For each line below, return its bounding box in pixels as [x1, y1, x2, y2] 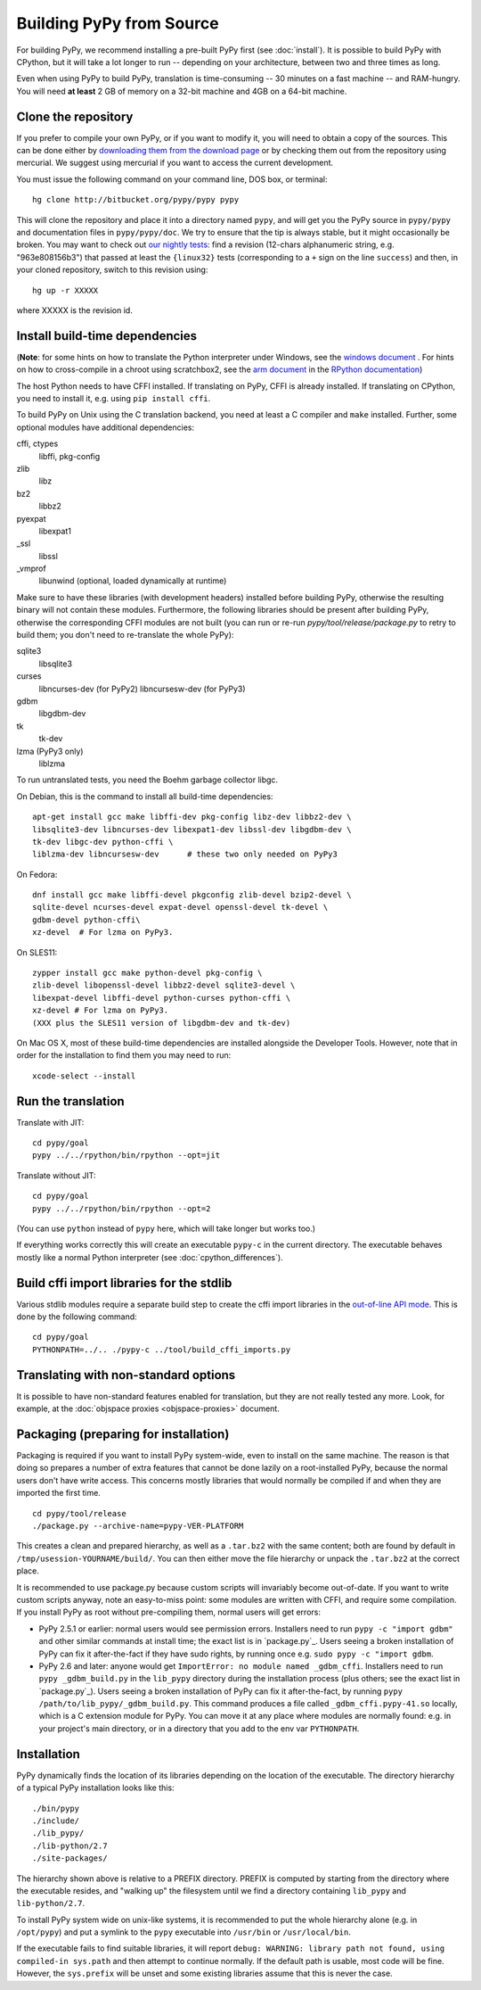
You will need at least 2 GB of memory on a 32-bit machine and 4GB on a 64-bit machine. [16, 86, 347, 96]
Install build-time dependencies [16, 328, 198, 343]
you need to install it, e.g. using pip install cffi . [16, 393, 211, 403]
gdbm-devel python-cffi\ [32, 914, 141, 925]
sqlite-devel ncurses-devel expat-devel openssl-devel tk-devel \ [32, 902, 329, 912]
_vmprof [16, 563, 46, 574]
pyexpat [16, 513, 46, 524]
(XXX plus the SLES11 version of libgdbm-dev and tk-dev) [32, 1018, 291, 1028]
